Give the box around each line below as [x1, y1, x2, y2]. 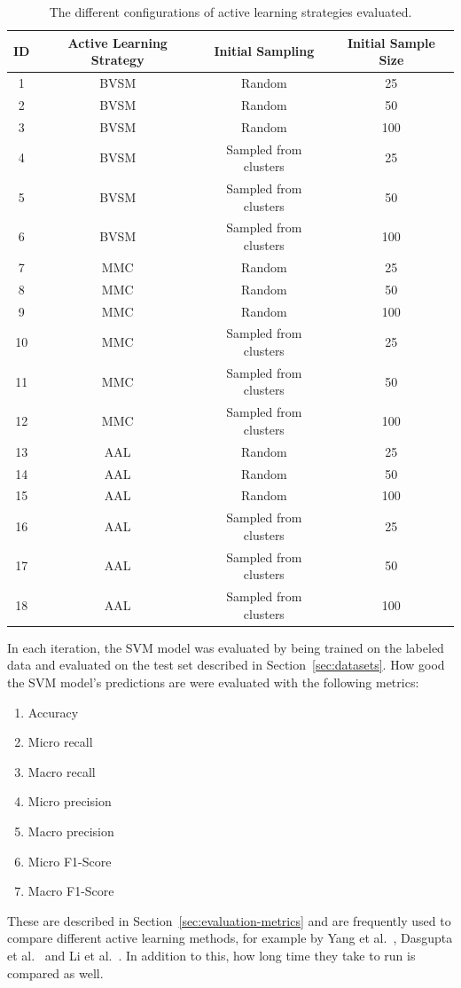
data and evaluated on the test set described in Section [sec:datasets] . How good [7, 655, 445, 674]
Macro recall [27, 762, 96, 780]
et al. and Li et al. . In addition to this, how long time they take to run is [7, 945, 416, 964]
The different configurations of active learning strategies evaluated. [49, 3, 412, 20]
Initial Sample [347, 33, 435, 51]
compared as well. [7, 963, 104, 982]
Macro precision [27, 821, 114, 840]
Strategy [90, 51, 145, 69]
